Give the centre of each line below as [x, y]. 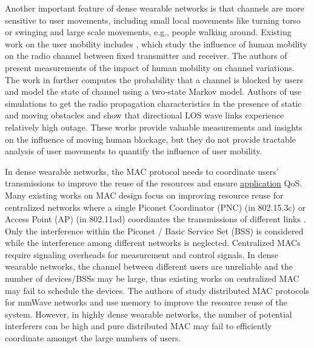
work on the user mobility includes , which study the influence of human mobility [156, 43]
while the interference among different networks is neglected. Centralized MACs [153, 243]
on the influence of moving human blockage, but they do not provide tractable [151, 139]
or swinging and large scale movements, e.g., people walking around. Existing [148, 32]
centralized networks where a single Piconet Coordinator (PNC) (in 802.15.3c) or [155, 207]
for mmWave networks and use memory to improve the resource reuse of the [146, 302]
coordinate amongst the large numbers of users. [93, 338]
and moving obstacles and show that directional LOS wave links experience [145, 115]
